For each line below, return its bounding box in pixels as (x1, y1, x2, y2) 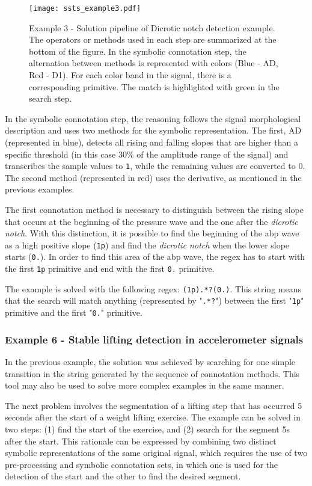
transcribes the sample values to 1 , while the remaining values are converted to (5, 159, 296, 172)
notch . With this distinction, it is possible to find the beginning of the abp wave (5, 227, 299, 239)
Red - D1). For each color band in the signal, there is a (29, 69, 231, 81)
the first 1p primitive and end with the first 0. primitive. (5, 262, 215, 275)
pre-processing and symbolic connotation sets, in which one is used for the (5, 458, 278, 470)
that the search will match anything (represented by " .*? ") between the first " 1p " (5, 294, 304, 307)
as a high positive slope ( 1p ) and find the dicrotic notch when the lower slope (5, 238, 290, 251)
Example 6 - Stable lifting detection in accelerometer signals (5, 331, 304, 346)
